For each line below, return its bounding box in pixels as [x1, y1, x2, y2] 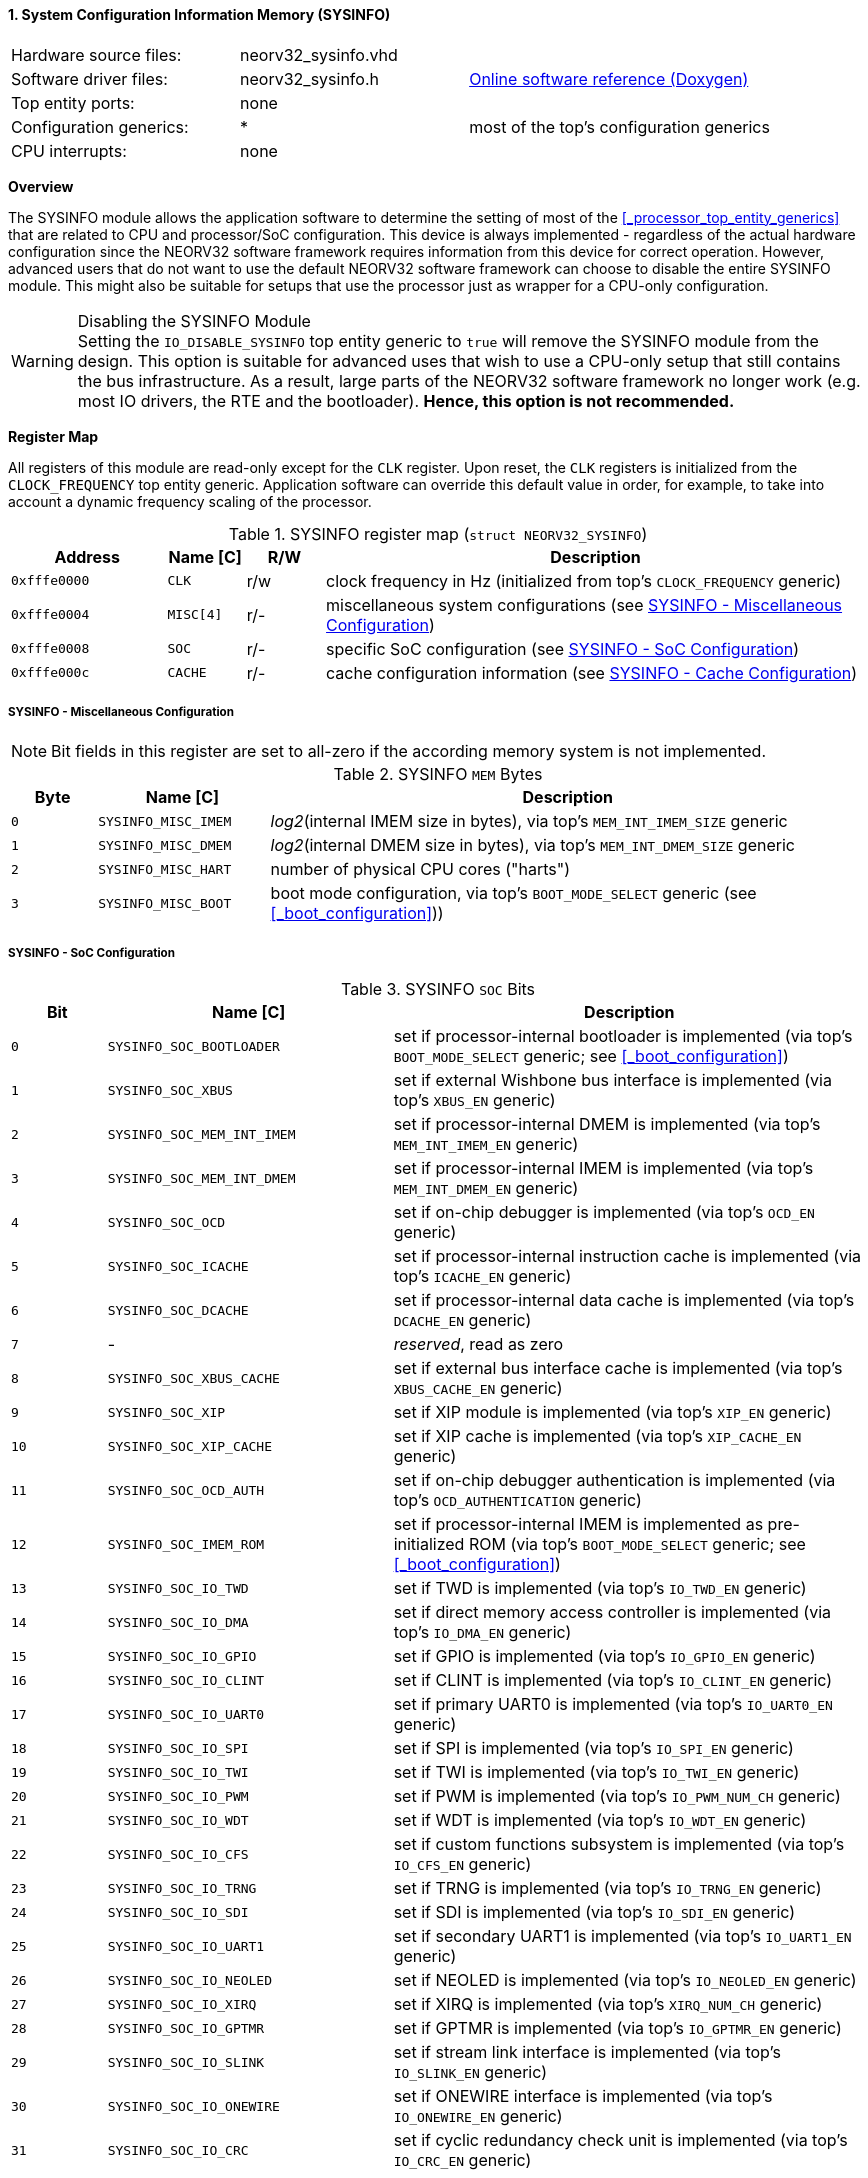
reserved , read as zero [393, 1334, 564, 1355]
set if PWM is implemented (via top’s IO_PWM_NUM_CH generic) [393, 1786, 841, 1807]
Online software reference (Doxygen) [469, 68, 749, 89]
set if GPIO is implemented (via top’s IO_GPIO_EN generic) [393, 1646, 816, 1667]
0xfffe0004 [11, 607, 90, 623]
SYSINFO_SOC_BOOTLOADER [107, 1038, 280, 1054]
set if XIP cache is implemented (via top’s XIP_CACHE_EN [393, 1426, 802, 1447]
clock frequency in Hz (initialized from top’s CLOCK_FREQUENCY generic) [326, 570, 842, 591]
